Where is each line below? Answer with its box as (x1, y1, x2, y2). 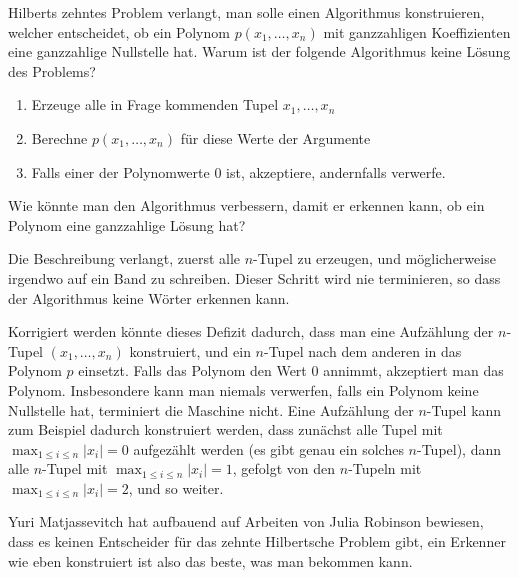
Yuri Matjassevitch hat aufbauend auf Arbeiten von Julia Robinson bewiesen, (8, 511, 484, 532)
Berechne (31, 127, 88, 148)
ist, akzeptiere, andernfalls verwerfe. (226, 161, 446, 182)
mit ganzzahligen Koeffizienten (323, 21, 511, 42)
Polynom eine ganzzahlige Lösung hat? (8, 214, 246, 235)
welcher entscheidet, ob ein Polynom (8, 21, 230, 42)
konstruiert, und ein (129, 340, 251, 361)
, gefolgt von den (232, 458, 336, 479)
